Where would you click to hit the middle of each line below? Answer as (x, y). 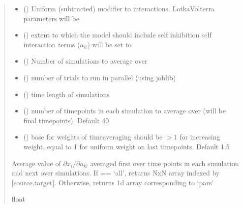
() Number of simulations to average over (85, 61)
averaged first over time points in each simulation (165, 163)
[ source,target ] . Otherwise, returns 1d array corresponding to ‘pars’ (113, 182)
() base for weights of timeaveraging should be (93, 137)
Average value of (36, 163)
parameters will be (51, 18)
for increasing (200, 137)
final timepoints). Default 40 (66, 120)
